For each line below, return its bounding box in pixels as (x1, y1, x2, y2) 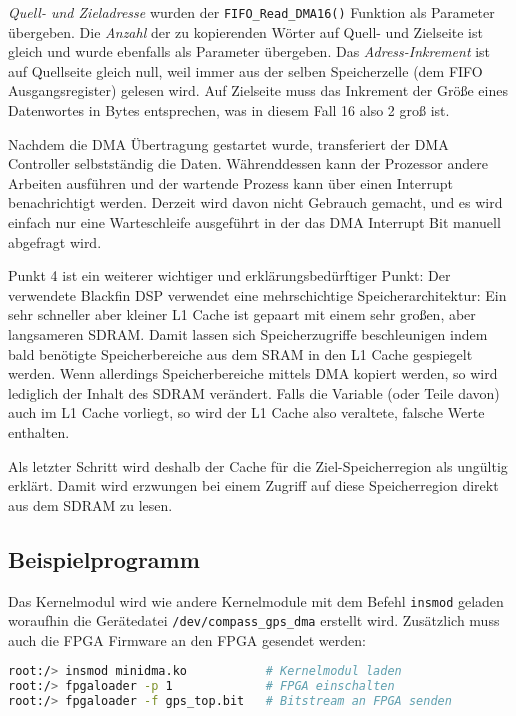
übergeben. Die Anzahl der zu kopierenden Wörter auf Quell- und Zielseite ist (8, 21, 483, 42)
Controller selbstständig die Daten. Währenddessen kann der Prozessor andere (8, 153, 488, 174)
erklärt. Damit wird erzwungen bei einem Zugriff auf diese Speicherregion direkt (8, 475, 499, 496)
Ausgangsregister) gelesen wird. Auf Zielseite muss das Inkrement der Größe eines (8, 80, 508, 101)
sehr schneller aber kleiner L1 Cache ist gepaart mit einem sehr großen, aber (8, 304, 476, 325)
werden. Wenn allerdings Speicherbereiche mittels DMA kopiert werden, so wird (8, 363, 498, 384)
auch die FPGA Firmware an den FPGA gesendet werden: (8, 629, 366, 650)
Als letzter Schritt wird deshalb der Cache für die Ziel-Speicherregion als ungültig (8, 455, 508, 476)
